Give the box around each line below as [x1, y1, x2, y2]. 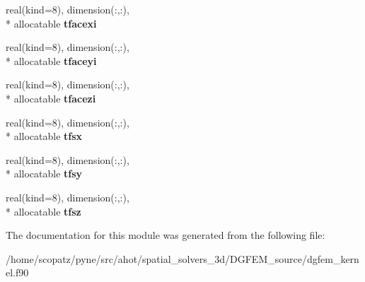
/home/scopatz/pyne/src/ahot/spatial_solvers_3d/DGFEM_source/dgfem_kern [6, 251, 359, 266]
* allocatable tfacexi [6, 16, 97, 30]
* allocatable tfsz [6, 204, 81, 218]
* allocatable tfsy [6, 166, 83, 181]
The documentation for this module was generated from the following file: [6, 228, 325, 242]
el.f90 [6, 265, 29, 280]
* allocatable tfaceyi [6, 53, 97, 68]
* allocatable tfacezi [6, 90, 96, 105]
